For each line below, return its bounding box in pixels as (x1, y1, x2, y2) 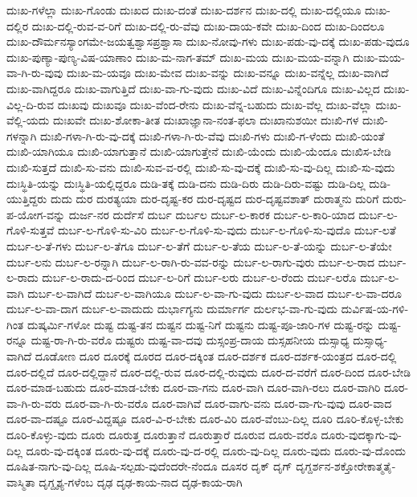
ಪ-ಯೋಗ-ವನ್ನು (6, 206, 66, 222)
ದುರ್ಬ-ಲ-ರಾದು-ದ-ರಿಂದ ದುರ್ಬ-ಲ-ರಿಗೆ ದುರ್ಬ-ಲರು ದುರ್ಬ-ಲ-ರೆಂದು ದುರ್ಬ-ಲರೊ (42, 269, 357, 286)
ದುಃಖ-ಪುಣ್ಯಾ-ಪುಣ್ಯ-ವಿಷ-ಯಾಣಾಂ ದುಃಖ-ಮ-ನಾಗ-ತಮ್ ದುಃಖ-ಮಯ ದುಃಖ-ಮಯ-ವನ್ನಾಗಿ (6, 48, 350, 65)
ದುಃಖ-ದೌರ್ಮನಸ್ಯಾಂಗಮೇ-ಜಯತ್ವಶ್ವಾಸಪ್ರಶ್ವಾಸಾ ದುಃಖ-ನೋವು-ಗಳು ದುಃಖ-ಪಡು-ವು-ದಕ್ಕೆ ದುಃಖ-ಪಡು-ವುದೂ (6, 33, 410, 50)
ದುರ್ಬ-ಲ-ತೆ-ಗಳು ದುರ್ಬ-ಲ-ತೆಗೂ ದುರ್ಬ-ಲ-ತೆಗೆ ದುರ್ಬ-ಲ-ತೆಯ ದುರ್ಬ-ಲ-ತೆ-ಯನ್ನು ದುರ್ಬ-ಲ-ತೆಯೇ (6, 237, 392, 254)
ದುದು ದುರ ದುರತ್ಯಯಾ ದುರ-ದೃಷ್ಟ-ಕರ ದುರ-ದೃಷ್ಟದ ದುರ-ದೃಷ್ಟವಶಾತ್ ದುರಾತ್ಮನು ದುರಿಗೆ (50, 190, 379, 207)
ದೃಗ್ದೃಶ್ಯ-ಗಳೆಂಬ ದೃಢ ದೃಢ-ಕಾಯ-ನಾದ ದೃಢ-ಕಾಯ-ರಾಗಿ (39, 473, 243, 490)
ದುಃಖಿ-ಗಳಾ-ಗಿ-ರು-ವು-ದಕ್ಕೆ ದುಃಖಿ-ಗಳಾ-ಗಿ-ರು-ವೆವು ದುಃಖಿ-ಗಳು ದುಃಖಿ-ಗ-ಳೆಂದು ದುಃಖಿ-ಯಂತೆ (40, 127, 385, 144)
